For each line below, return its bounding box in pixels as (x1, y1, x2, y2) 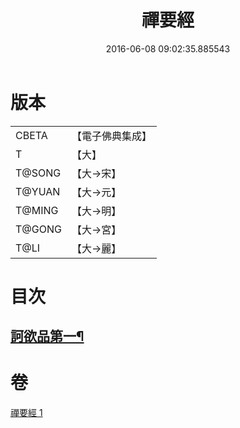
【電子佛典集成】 (71, 129, 152, 143)
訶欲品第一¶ (10, 328, 85, 345)
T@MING (15, 203, 59, 217)
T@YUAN (15, 184, 61, 198)
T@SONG (15, 166, 62, 180)
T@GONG (15, 222, 62, 236)
